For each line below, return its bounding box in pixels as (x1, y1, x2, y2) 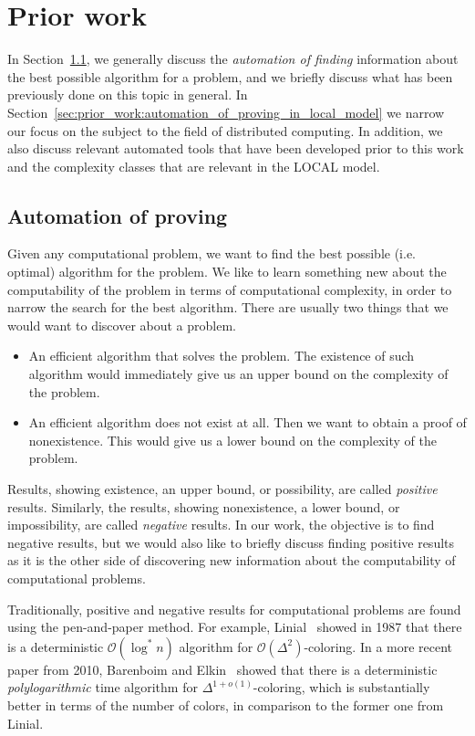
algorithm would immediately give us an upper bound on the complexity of (28, 364, 449, 384)
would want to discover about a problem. (7, 315, 236, 334)
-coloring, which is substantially (253, 678, 430, 697)
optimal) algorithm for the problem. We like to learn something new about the (7, 262, 447, 281)
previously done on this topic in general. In (7, 85, 248, 104)
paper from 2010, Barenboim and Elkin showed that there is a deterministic (7, 659, 438, 678)
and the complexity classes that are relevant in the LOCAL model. (7, 156, 380, 175)
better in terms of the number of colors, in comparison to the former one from (7, 695, 444, 714)
